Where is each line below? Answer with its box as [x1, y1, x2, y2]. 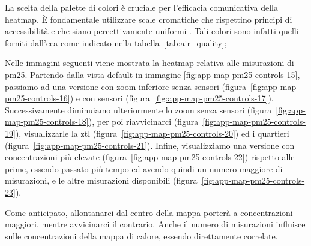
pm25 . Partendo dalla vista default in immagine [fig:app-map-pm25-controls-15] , [5, 68, 300, 80]
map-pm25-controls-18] [5, 115, 89, 128]
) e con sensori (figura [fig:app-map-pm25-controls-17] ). [70, 92, 274, 104]
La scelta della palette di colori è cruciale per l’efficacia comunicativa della [5, 1, 278, 13]
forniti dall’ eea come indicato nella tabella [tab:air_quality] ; [5, 36, 227, 49]
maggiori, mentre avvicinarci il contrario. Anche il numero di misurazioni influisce [5, 218, 306, 230]
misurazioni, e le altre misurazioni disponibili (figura [5, 174, 198, 187]
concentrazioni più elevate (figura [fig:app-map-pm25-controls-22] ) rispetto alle [5, 151, 295, 163]
